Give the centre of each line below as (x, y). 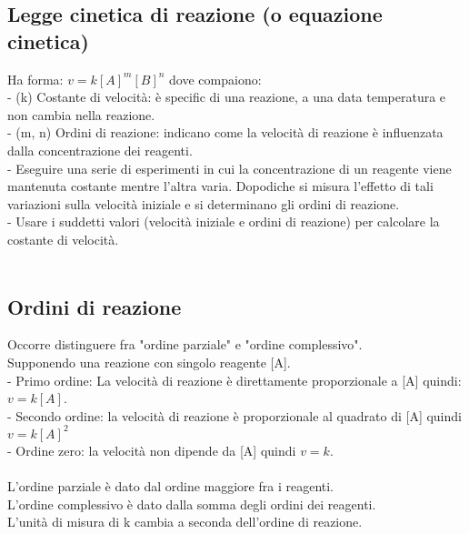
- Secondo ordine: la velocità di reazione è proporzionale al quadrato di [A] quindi (234, 415)
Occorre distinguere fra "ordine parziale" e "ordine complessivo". (185, 344)
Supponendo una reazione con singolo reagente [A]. (149, 362)
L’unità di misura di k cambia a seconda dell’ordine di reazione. (185, 522)
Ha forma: (35, 79)
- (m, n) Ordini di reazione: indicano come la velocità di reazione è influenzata (225, 132)
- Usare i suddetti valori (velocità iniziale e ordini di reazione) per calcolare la (224, 222)
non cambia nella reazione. (81, 114)
